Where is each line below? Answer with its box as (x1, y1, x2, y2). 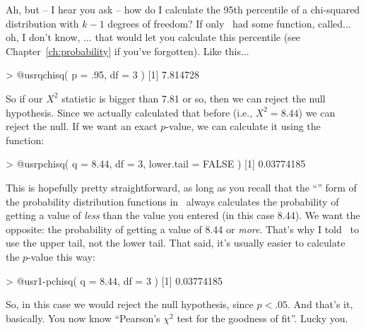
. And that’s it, (288, 297, 353, 312)
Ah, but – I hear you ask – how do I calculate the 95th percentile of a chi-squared (6, 2, 360, 16)
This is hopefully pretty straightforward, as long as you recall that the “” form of (6, 179, 357, 194)
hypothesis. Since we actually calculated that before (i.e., (6, 105, 253, 119)
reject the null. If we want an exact (6, 119, 158, 134)
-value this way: (28, 249, 95, 264)
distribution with (6, 16, 79, 30)
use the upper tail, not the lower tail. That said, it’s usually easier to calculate (6, 235, 346, 250)
